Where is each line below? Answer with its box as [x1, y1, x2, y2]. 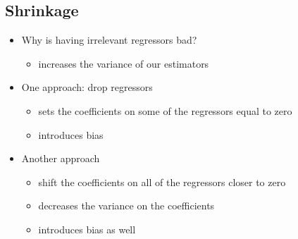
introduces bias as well [38, 221, 136, 236]
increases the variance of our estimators [38, 56, 209, 71]
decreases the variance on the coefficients [38, 198, 215, 213]
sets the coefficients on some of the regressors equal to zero [38, 103, 292, 118]
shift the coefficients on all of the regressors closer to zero [38, 174, 286, 189]
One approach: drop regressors [21, 80, 153, 94]
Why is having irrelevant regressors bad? [21, 32, 197, 47]
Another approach [21, 151, 100, 166]
